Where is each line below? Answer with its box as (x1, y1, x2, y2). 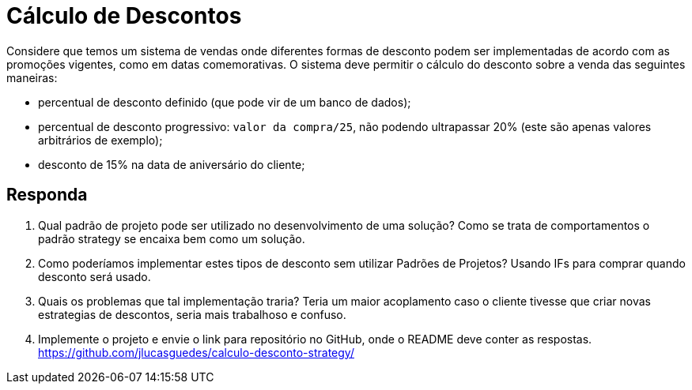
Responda (6, 185, 88, 205)
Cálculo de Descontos (6, 2, 242, 29)
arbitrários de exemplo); (38, 133, 163, 147)
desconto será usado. (38, 269, 151, 283)
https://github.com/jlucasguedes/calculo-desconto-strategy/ (38, 345, 354, 359)
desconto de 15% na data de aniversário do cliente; (38, 157, 305, 171)
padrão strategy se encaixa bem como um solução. (38, 231, 305, 246)
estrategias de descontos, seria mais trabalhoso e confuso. (38, 307, 346, 321)
